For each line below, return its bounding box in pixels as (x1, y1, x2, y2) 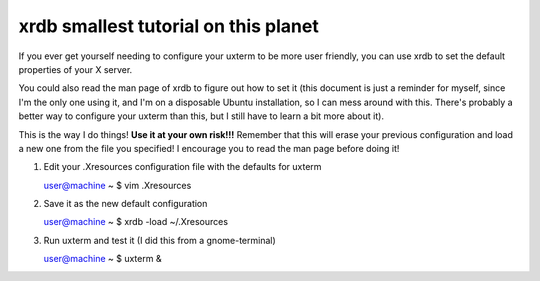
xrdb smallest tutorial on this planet (18, 15, 319, 37)
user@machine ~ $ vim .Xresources (43, 179, 192, 191)
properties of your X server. (18, 63, 133, 75)
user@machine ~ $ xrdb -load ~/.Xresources (43, 216, 229, 228)
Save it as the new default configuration (43, 198, 208, 210)
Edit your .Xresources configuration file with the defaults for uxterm (43, 161, 322, 173)
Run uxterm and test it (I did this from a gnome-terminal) (43, 234, 277, 246)
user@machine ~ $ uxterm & (43, 253, 162, 265)
